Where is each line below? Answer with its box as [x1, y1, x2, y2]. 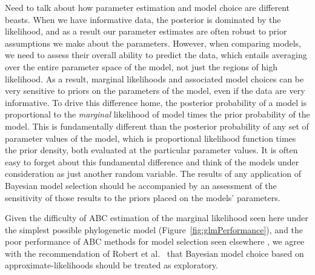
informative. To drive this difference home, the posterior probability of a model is [5, 96, 307, 108]
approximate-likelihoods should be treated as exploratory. [5, 259, 218, 271]
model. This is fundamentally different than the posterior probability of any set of [5, 119, 309, 132]
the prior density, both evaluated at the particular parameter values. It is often [5, 144, 298, 156]
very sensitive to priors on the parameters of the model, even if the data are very [5, 84, 305, 97]
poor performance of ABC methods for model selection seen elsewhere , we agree [5, 235, 305, 248]
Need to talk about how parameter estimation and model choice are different [5, 1, 290, 13]
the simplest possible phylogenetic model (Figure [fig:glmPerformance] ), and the [5, 223, 303, 236]
